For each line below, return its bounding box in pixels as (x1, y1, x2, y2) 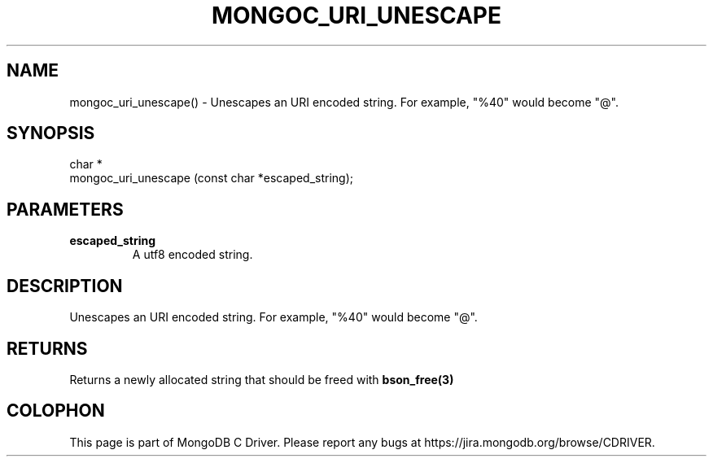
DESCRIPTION (7, 275, 123, 296)
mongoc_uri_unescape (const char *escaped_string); (69, 171, 353, 186)
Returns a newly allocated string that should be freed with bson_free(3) (69, 372, 454, 387)
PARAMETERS (7, 199, 124, 220)
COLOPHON (7, 400, 105, 422)
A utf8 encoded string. (132, 247, 253, 262)
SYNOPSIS (7, 123, 95, 144)
